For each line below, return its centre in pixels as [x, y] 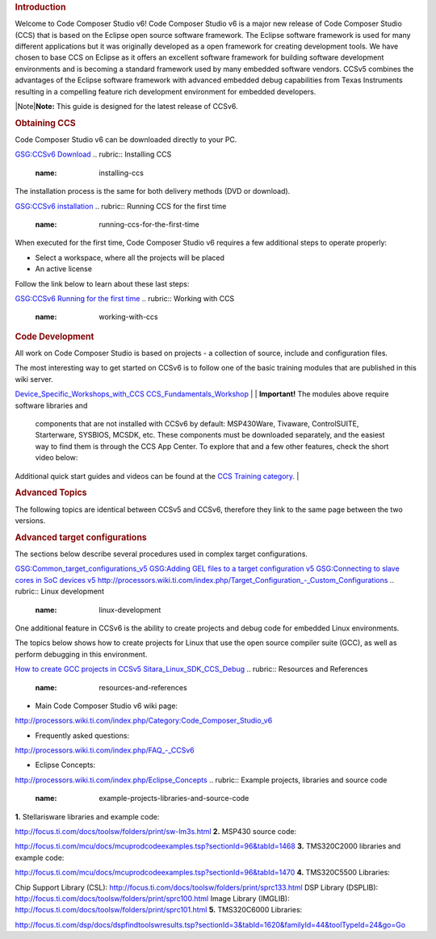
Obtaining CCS [45, 123]
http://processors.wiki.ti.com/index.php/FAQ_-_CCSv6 [105, 750]
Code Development [55, 337]
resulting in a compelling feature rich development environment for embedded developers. [166, 91]
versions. [30, 520]
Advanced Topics [51, 493]
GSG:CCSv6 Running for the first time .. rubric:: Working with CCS [125, 298]
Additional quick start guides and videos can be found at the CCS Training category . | [157, 476]
